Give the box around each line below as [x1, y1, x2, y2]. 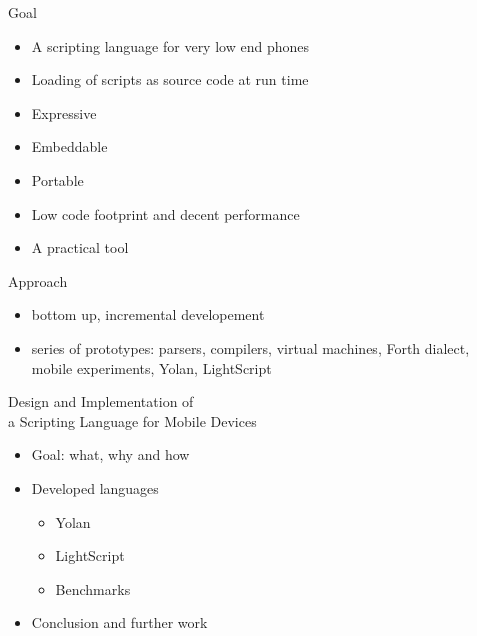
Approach [8, 270, 68, 291]
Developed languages [31, 477, 159, 498]
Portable [31, 169, 84, 190]
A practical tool [31, 237, 129, 258]
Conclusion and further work [31, 612, 208, 633]
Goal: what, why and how [31, 444, 190, 465]
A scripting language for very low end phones [31, 35, 309, 56]
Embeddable [31, 136, 108, 157]
